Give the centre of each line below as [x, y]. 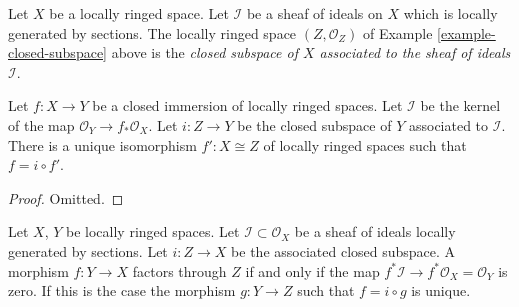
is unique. [441, 290]
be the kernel [460, 105]
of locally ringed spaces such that [365, 144]
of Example [397, 32]
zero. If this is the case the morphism [122, 290]
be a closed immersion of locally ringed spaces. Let [247, 105]
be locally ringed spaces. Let [153, 231]
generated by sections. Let [88, 250]
